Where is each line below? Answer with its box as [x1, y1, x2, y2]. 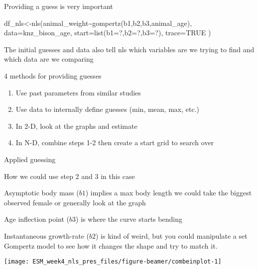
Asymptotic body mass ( [4, 187, 79, 198]
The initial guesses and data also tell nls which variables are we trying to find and [4, 44, 255, 54]
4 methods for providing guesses [4, 70, 102, 81]
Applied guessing [4, 154, 56, 164]
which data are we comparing [4, 54, 94, 64]
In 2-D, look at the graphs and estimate [15, 120, 137, 131]
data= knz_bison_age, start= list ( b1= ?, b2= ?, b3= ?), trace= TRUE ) [4, 27, 211, 38]
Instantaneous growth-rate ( [4, 230, 89, 241]
